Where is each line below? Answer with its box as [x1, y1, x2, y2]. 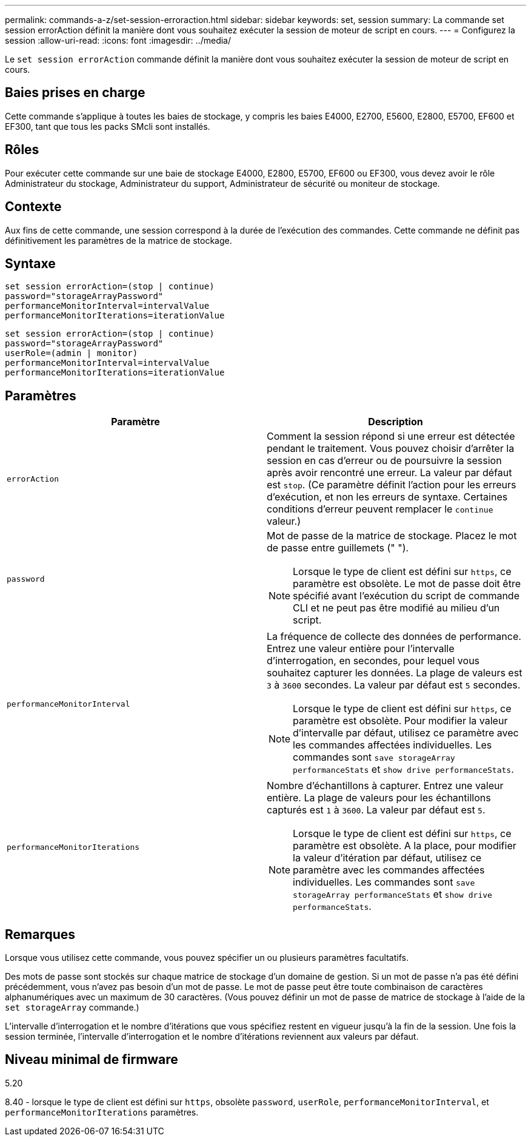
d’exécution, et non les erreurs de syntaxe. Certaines [267, 491, 508, 503]
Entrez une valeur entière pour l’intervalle [267, 642, 455, 655]
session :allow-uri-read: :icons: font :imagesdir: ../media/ [5, 35, 231, 45]
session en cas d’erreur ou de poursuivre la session [267, 454, 502, 467]
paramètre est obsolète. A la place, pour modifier [293, 840, 516, 852]
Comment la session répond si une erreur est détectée [267, 430, 515, 443]
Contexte [5, 199, 62, 215]
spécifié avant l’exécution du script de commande [293, 590, 519, 602]
